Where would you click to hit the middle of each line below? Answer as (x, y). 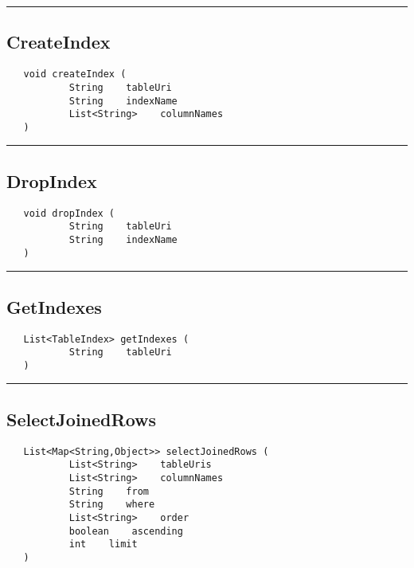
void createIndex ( (75, 74)
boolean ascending (126, 531)
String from (109, 491)
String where (112, 505)
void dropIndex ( (69, 213)
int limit (103, 544)
